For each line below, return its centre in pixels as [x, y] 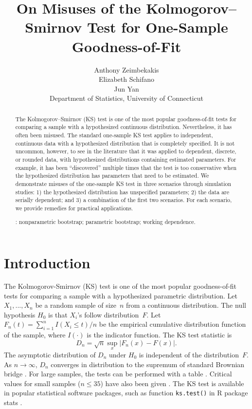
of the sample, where [35, 335]
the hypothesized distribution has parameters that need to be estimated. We [112, 176]
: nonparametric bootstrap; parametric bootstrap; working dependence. [105, 222]
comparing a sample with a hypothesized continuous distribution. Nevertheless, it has [124, 127]
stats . [13, 402]
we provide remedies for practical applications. [74, 208]
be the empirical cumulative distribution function [172, 324]
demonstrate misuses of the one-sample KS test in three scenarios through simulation [123, 183]
